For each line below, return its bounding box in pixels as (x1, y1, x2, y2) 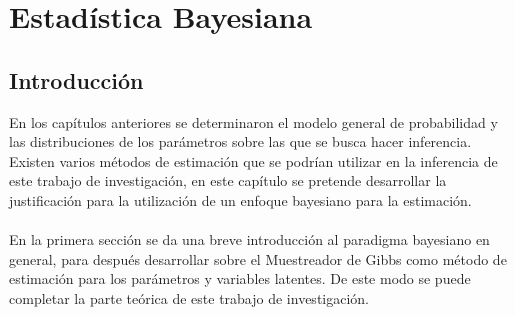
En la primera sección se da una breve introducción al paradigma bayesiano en (9, 229, 490, 250)
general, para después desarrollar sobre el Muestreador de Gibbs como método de (9, 248, 507, 269)
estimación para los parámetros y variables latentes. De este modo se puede (9, 268, 471, 289)
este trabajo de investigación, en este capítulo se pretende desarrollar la (9, 170, 447, 191)
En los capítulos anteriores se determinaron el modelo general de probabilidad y (9, 111, 498, 132)
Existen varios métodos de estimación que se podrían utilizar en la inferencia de (9, 150, 498, 171)
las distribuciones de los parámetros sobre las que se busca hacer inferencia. (9, 131, 472, 152)
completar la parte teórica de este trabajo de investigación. (9, 287, 370, 308)
